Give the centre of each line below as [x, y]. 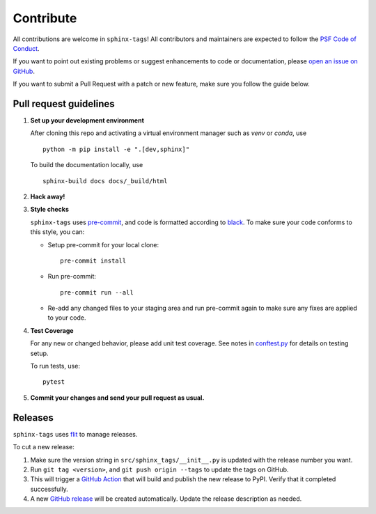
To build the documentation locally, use [87, 165]
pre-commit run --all [97, 292]
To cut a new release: [44, 447]
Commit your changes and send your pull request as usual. [117, 398]
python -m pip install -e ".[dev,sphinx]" [116, 149]
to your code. [67, 318]
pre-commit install [93, 260]
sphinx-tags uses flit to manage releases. [75, 434]
